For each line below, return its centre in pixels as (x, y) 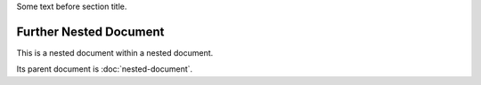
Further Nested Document (90, 31)
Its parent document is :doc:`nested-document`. (105, 69)
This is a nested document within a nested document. (115, 52)
